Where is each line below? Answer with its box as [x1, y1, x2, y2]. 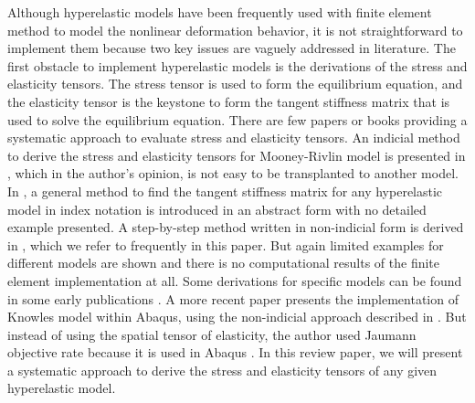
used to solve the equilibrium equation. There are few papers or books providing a [7, 110, 468, 129]
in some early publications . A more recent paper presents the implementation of [7, 289, 459, 308]
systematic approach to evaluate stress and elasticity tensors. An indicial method [7, 128, 460, 147]
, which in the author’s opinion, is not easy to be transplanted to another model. [7, 164, 459, 183]
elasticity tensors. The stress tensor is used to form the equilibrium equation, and [7, 74, 463, 93]
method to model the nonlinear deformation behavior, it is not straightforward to [7, 20, 463, 39]
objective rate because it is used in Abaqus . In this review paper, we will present [7, 343, 463, 362]
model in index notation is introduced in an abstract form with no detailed [7, 199, 427, 218]
